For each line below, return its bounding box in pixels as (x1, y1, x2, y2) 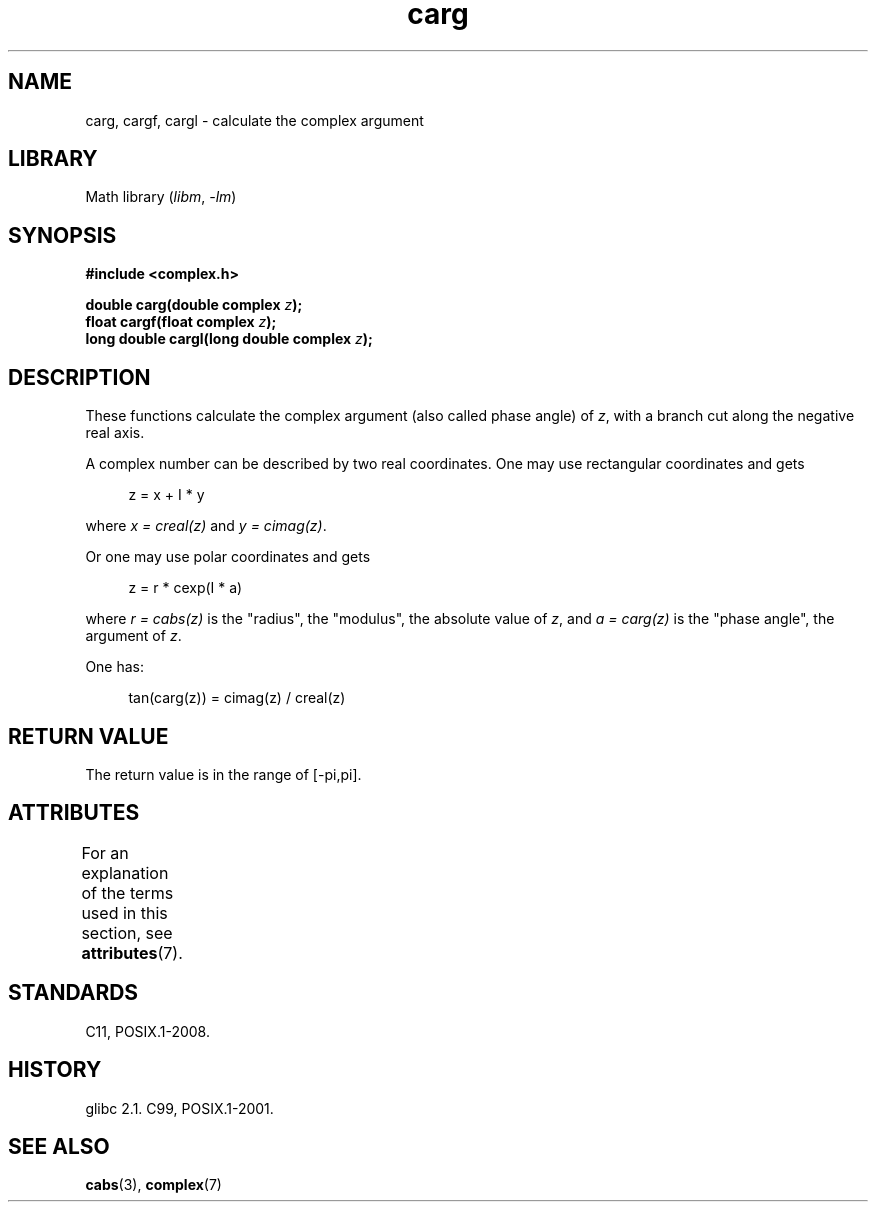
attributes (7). (81, 942, 183, 963)
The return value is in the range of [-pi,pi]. (85, 765, 362, 783)
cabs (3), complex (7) (85, 1176, 222, 1194)
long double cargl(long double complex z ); (85, 330, 373, 348)
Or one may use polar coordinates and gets (85, 548, 371, 566)
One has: (85, 658, 145, 676)
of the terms (81, 882, 174, 903)
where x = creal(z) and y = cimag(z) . (85, 517, 327, 535)
